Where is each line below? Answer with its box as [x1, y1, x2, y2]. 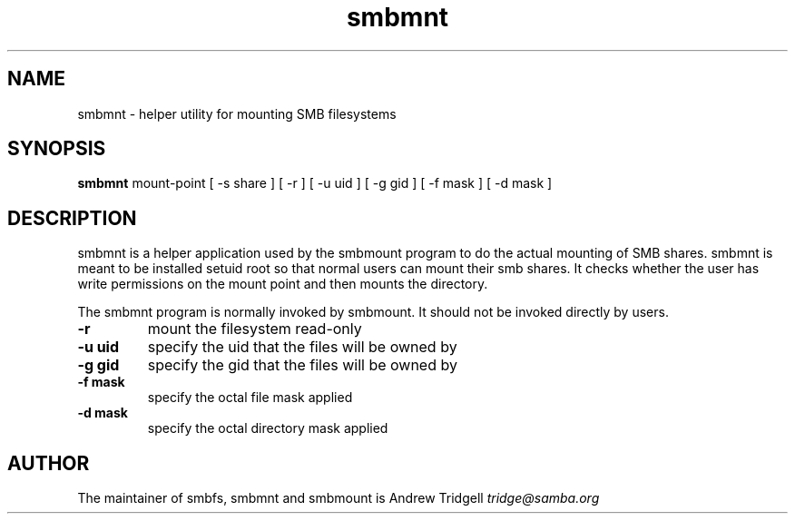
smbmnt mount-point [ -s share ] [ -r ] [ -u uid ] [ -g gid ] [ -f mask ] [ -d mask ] [77, 175, 553, 192]
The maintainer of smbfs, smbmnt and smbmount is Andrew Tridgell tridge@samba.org [77, 490, 600, 506]
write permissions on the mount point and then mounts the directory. [77, 276, 488, 292]
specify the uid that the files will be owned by [147, 338, 457, 357]
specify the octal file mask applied [147, 389, 353, 406]
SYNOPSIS [7, 137, 106, 161]
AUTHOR [7, 451, 90, 475]
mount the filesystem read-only [147, 319, 362, 339]
